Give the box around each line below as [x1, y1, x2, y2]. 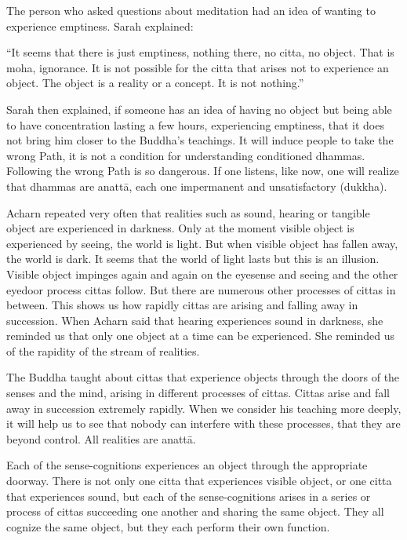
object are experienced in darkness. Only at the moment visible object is [6, 220, 354, 236]
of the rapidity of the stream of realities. [6, 342, 200, 359]
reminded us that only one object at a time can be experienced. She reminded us [6, 327, 394, 344]
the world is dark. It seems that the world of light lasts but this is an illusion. [6, 250, 380, 267]
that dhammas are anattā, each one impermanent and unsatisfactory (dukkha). [6, 177, 387, 194]
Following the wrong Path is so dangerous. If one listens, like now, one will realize [6, 162, 399, 179]
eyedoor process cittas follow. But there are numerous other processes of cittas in [6, 281, 396, 297]
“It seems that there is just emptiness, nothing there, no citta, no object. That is [6, 44, 394, 60]
